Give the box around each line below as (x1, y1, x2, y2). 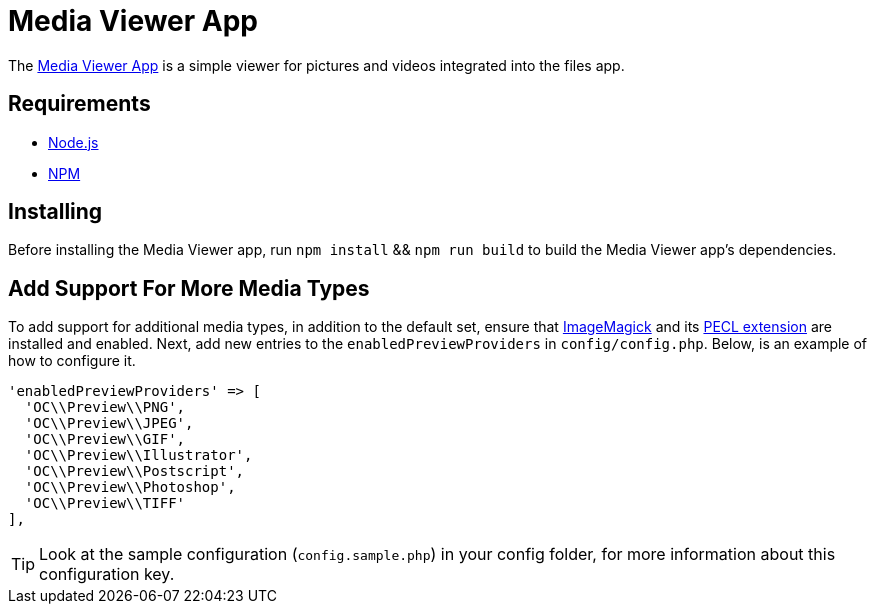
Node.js (48, 133, 99, 151)
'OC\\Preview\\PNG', (24, 399, 186, 416)
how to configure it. (8, 352, 136, 370)
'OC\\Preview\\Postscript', (24, 463, 245, 480)
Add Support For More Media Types (8, 275, 370, 301)
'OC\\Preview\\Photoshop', (24, 479, 236, 496)
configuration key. (39, 564, 175, 585)
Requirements (8, 91, 151, 117)
